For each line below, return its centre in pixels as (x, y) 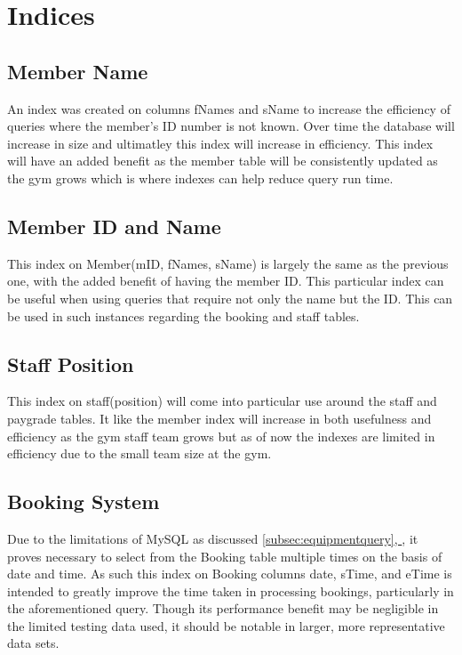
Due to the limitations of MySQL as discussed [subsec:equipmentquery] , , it (213, 538)
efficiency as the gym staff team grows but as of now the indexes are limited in (221, 436)
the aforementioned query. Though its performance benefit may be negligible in (223, 608)
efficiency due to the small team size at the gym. (139, 453)
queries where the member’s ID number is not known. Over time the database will (231, 126)
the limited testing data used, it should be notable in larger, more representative (226, 625)
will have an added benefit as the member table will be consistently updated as (223, 161)
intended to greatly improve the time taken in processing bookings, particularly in (231, 590)
